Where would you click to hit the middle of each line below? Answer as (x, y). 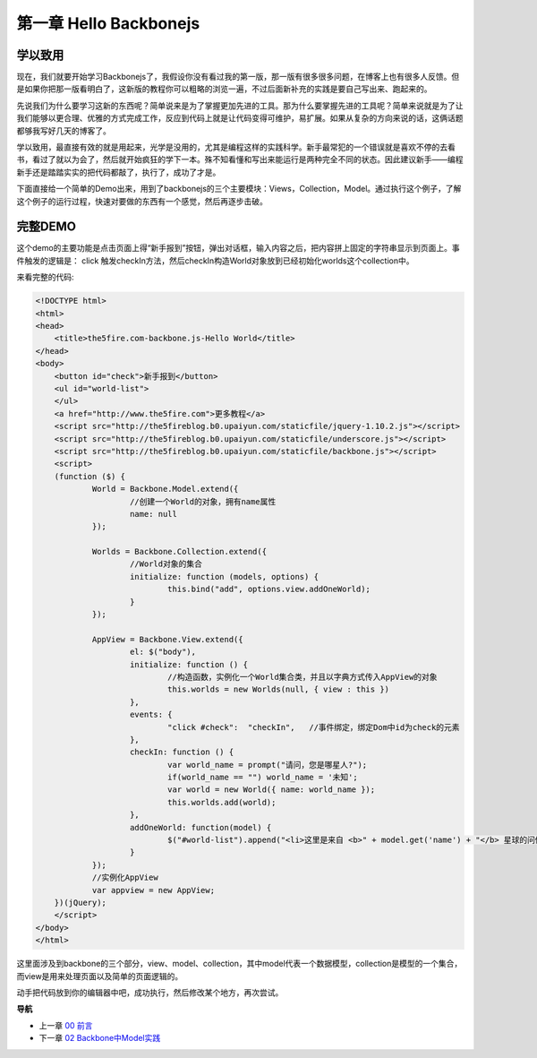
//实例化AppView (125, 877)
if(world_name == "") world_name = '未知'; (262, 778)
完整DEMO (46, 227)
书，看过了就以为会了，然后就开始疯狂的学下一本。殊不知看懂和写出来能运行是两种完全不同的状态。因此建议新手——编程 (240, 159)
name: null (154, 514)
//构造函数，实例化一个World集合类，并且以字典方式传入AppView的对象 (302, 677)
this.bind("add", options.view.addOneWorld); (269, 589)
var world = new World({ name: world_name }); (271, 790)
